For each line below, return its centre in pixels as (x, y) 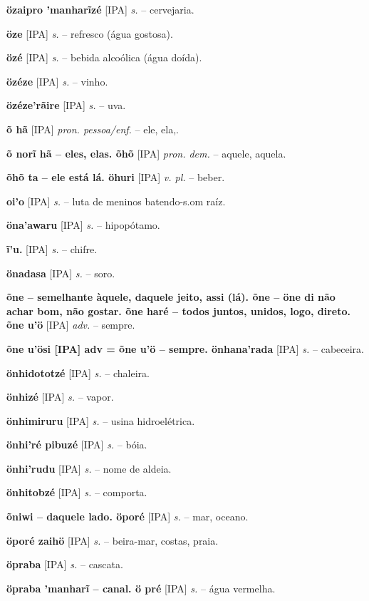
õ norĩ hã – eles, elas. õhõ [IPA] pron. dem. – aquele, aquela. (146, 153)
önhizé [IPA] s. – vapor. (60, 397)
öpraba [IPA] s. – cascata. (65, 564)
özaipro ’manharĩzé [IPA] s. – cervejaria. (100, 9)
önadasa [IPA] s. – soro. (61, 273)
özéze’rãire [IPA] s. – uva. (66, 105)
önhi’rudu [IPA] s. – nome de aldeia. (89, 468)
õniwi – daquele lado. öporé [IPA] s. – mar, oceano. (128, 517)
